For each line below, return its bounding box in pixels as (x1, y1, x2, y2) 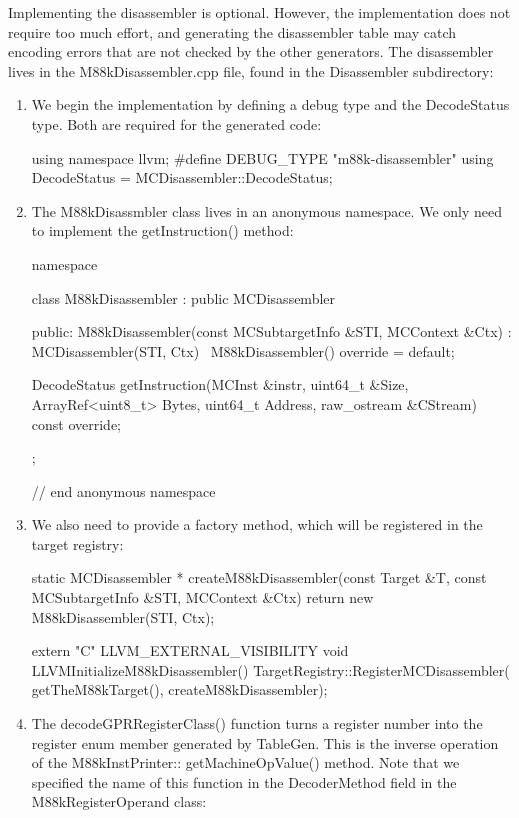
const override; (31, 413, 122, 434)
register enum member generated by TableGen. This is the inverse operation (31, 732, 499, 753)
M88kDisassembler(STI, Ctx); (31, 606, 215, 627)
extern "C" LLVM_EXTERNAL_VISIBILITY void (31, 640, 349, 661)
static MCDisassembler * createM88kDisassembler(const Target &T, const (31, 567, 487, 588)
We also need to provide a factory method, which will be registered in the (31, 514, 483, 535)
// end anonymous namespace (31, 480, 216, 501)
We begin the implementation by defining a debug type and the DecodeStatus (31, 94, 510, 115)
